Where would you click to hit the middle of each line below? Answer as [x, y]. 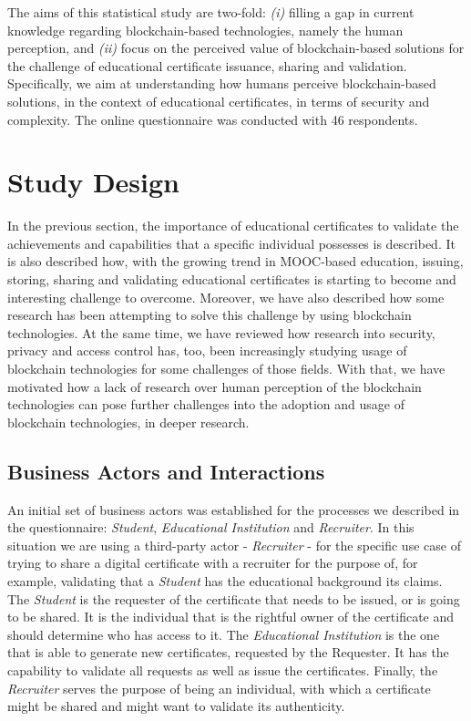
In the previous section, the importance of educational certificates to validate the [233, 226]
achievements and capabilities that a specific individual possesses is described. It [231, 243]
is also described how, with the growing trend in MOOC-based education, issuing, [235, 261]
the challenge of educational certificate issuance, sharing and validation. [207, 65]
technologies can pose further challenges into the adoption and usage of [206, 404]
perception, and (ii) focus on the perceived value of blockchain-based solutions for [236, 48]
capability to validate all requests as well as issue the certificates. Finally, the [223, 669]
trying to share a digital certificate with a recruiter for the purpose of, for [213, 563]
